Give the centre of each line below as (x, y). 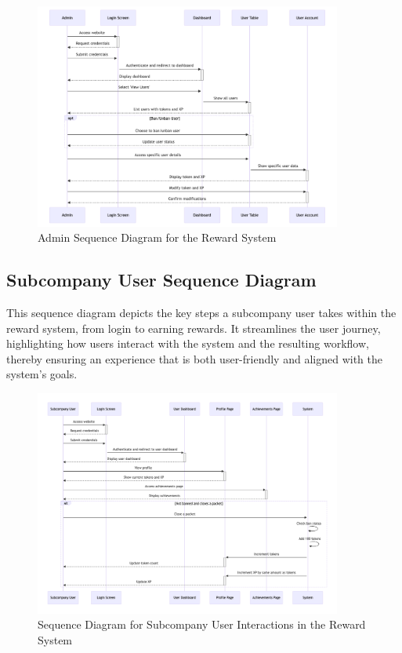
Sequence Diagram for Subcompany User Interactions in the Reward (202, 624)
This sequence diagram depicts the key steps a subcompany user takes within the (201, 312)
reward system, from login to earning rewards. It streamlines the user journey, (194, 328)
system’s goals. (42, 374)
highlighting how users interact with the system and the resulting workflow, (188, 343)
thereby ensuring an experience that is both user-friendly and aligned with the (194, 358)
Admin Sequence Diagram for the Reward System (157, 237)
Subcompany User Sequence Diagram (161, 280)
